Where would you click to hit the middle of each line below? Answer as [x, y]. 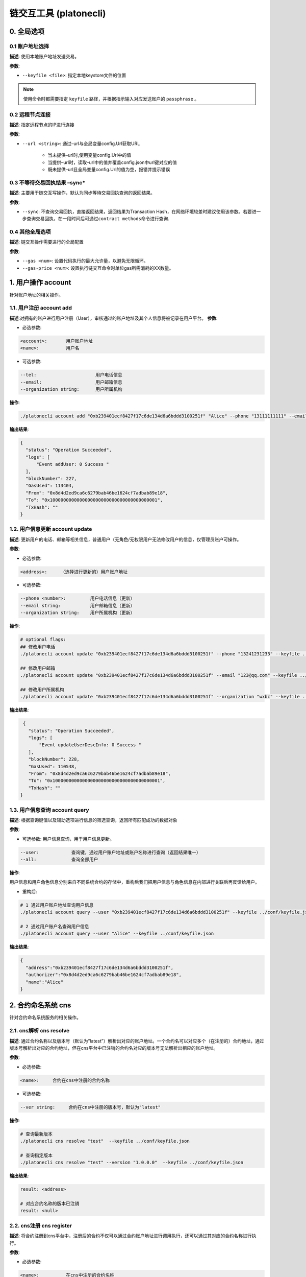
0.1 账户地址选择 [29, 46]
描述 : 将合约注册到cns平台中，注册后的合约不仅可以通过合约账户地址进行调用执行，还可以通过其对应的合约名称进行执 [133, 1236]
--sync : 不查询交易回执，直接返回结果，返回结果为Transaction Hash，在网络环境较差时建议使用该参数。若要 [137, 211]
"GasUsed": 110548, [53, 766]
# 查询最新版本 [36, 1134]
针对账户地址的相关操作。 [36, 295]
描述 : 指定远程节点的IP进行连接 [42, 125]
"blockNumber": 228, [54, 759]
